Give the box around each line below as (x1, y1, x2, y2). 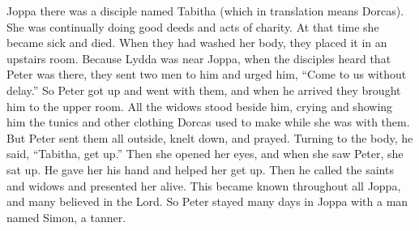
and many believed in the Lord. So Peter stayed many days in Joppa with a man (6, 193, 408, 210)
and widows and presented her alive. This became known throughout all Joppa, (6, 177, 401, 194)
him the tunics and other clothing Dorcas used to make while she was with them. (6, 113, 410, 130)
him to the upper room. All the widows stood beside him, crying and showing (6, 97, 393, 114)
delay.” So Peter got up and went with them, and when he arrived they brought (6, 81, 401, 98)
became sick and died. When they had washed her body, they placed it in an (6, 34, 387, 51)
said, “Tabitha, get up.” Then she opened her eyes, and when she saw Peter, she (6, 145, 404, 162)
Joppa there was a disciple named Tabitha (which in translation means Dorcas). (6, 2, 404, 19)
